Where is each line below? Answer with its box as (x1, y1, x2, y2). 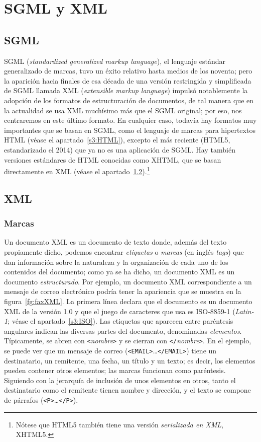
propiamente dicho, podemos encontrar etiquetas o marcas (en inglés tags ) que (4, 246, 244, 257)
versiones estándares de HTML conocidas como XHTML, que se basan (4, 154, 221, 165)
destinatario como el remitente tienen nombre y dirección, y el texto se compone (4, 385, 251, 395)
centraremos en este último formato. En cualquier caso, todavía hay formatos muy (4, 115, 257, 125)
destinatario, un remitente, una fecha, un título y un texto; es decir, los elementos (4, 355, 255, 365)
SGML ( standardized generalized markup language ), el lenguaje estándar (4, 55, 225, 66)
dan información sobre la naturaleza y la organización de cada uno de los (4, 256, 228, 267)
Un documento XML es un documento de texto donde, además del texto (4, 237, 227, 247)
